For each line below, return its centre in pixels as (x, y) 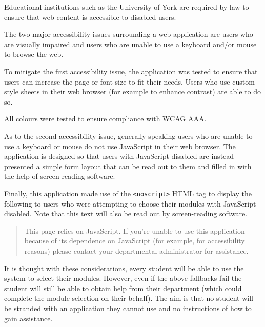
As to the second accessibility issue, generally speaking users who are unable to (128, 136)
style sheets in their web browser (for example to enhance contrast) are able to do (133, 91)
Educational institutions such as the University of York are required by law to (127, 7)
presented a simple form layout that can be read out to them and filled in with (128, 166)
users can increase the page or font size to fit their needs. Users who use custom (129, 81)
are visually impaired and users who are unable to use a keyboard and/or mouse (130, 44)
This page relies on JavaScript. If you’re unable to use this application (135, 230)
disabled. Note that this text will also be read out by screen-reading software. (126, 213)
